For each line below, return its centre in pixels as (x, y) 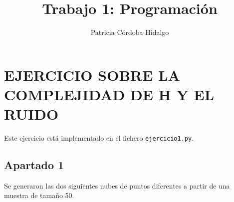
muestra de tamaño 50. (39, 195)
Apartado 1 (34, 165)
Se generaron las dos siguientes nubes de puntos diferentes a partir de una (117, 185)
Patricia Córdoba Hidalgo (130, 32)
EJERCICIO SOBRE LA (92, 75)
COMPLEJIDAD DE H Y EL (109, 94)
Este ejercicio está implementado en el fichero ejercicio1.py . (99, 138)
